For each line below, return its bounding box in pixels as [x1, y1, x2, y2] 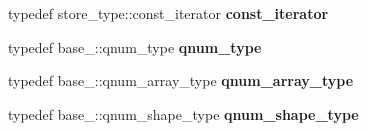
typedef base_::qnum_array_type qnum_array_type [8, 70, 354, 91]
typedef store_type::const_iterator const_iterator [8, 3, 329, 23]
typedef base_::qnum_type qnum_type [8, 36, 262, 57]
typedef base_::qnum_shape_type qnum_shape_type [8, 103, 359, 124]
